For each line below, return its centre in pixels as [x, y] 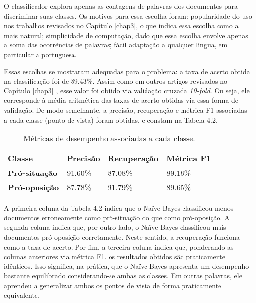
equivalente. [22, 295]
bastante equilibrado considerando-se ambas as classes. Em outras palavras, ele [123, 276]
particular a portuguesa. [40, 54]
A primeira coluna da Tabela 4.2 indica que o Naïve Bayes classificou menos [119, 208]
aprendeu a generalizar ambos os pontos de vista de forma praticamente [113, 285]
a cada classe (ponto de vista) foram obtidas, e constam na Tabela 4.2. [111, 119]
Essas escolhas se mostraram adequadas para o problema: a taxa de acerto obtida [127, 71]
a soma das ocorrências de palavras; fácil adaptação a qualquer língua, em [116, 45]
